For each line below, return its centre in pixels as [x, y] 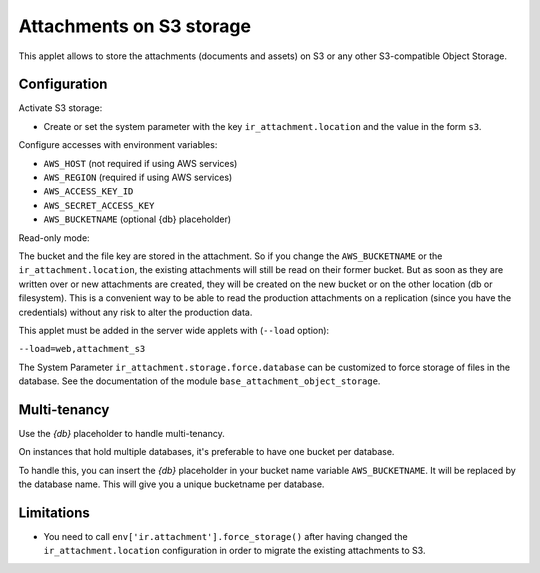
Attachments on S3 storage [135, 26]
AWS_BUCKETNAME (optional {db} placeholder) [137, 219]
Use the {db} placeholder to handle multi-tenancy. [121, 433]
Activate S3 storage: [60, 108]
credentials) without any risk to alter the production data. [135, 312]
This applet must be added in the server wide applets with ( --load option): [174, 330]
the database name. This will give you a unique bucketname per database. [171, 484]
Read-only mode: [54, 237]
